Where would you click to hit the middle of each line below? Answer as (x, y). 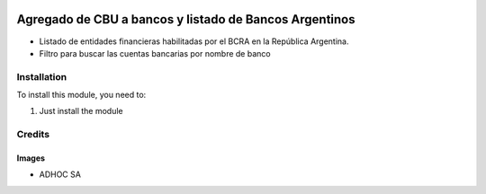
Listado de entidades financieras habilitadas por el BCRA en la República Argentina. (194, 41)
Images (31, 158)
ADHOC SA (60, 174)
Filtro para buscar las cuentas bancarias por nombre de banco (155, 53)
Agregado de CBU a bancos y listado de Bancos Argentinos (186, 19)
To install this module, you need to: (81, 95)
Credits (33, 135)
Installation (42, 76)
